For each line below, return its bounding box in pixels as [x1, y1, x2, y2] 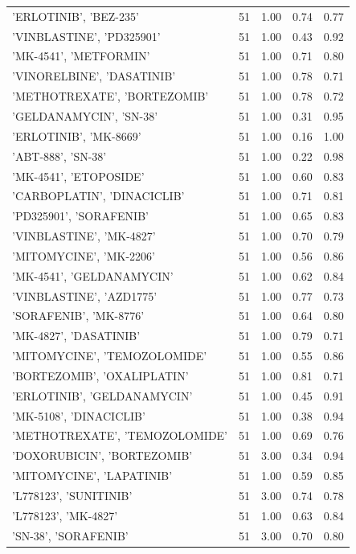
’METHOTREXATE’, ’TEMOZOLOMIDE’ [12, 427, 228, 444]
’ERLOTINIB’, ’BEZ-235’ [12, 7, 139, 24]
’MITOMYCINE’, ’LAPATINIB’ [12, 467, 173, 484]
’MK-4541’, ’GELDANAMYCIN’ [12, 267, 174, 284]
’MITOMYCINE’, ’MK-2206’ [12, 247, 155, 264]
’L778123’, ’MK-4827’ [12, 507, 118, 523]
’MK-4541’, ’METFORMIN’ [12, 47, 150, 64]
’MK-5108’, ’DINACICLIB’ [12, 407, 145, 424]
